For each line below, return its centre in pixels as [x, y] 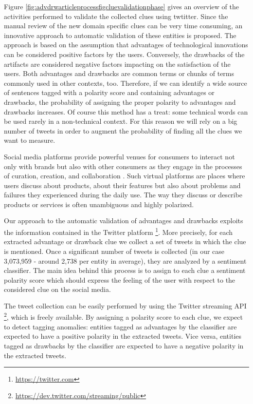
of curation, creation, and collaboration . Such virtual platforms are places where [125, 176]
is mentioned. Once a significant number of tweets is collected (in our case [114, 251]
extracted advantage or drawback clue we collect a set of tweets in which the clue [125, 241]
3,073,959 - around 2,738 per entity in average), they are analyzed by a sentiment [125, 260]
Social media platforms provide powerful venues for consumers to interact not [119, 156]
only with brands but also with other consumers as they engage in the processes [123, 166]
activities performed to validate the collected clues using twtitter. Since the [116, 16]
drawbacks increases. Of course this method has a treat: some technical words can [126, 111]
